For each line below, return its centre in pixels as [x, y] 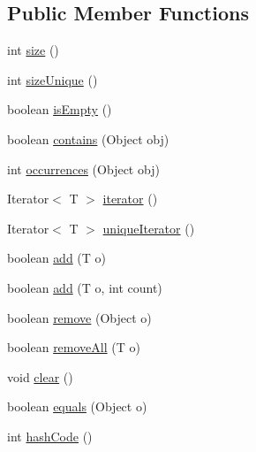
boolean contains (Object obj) [88, 138]
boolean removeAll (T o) [74, 347]
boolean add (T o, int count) [85, 287]
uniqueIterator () [149, 228]
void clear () [40, 376]
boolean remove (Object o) [79, 317]
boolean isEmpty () [60, 109]
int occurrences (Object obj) [83, 169]
